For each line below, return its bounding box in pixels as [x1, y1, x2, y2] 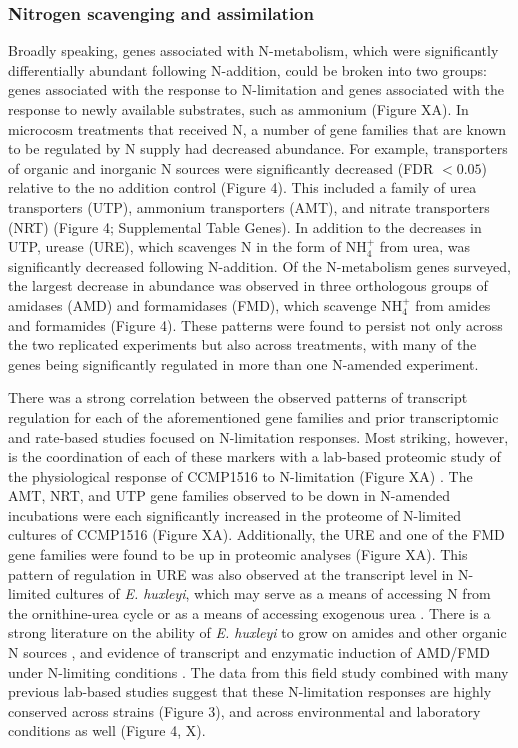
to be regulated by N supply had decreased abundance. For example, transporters [8, 138, 508, 159]
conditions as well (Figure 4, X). [8, 720, 206, 741]
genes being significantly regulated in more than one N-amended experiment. [8, 353, 479, 374]
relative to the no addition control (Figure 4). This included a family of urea [8, 177, 477, 198]
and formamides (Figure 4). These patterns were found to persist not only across [8, 314, 503, 335]
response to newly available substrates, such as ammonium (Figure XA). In [8, 99, 469, 119]
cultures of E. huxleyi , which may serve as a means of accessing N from [55, 583, 491, 604]
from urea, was [379, 236, 471, 257]
